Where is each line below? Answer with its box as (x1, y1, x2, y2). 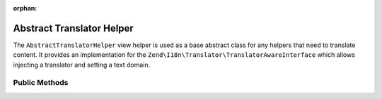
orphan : (13, 4, 37, 12)
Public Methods (13, 78, 69, 88)
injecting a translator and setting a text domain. (13, 60, 151, 69)
